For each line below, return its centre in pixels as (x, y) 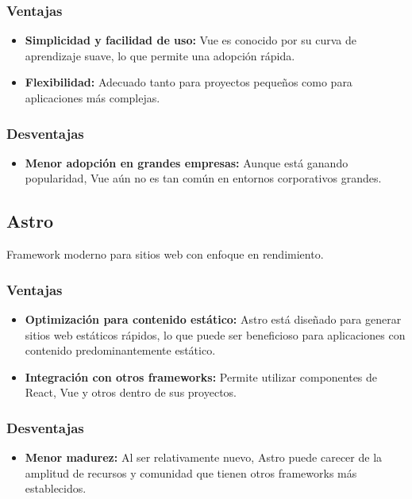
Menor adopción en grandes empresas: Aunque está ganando (187, 162)
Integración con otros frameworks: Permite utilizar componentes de (201, 376)
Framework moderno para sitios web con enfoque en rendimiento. (165, 254)
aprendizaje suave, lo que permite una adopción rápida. (160, 55)
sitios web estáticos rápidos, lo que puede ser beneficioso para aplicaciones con (215, 334)
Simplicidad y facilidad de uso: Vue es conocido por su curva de (191, 40)
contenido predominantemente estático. (120, 350)
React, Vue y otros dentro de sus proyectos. (131, 392)
